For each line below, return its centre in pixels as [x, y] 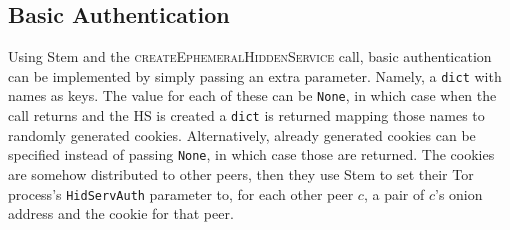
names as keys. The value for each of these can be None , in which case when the [252, 95]
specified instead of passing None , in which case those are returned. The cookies [251, 154]
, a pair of [394, 193]
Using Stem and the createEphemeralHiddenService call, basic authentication [250, 56]
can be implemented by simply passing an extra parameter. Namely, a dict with [255, 75]
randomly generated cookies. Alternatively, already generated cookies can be [242, 134]
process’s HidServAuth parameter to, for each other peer [181, 193]
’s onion [458, 193]
